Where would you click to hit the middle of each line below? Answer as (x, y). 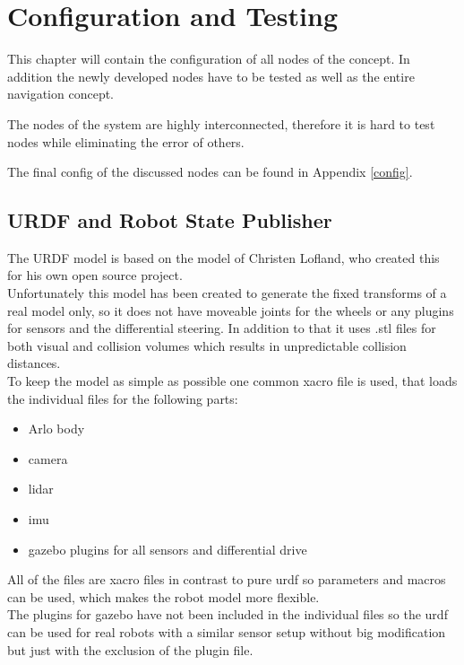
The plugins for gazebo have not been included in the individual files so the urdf (228, 614)
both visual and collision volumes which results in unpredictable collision (207, 345)
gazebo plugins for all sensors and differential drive (168, 549)
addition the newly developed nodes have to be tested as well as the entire (211, 76)
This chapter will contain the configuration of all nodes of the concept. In (209, 59)
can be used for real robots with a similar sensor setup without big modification (227, 631)
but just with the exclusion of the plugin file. (130, 649)
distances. (34, 363)
